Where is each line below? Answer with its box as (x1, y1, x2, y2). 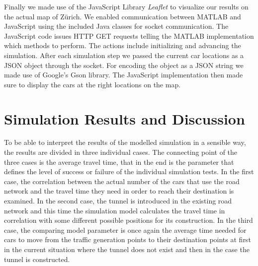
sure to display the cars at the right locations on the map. (4, 79, 181, 89)
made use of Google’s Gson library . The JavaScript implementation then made (4, 69, 243, 80)
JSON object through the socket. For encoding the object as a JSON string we (4, 60, 244, 70)
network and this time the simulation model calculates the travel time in (4, 205, 225, 215)
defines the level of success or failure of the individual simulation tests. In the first (4, 166, 254, 177)
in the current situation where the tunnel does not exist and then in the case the (4, 244, 250, 254)
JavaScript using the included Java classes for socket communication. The (4, 21, 229, 31)
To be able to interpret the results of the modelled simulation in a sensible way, (4, 137, 246, 147)
